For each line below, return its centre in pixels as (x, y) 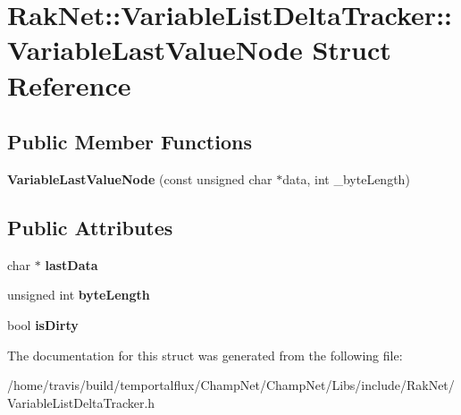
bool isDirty (43, 324)
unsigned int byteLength (79, 295)
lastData (71, 264)
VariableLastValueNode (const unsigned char (140, 178)
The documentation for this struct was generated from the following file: (205, 355)
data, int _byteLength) (346, 178)
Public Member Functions (130, 142)
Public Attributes (90, 227)
